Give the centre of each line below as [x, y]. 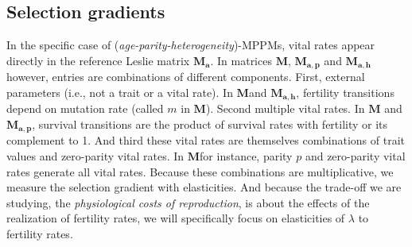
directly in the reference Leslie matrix [98, 60]
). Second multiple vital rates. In [285, 108]
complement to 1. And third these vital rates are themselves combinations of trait [206, 140]
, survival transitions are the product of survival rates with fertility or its [210, 123]
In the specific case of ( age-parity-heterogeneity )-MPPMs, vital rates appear [191, 45]
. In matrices [241, 60]
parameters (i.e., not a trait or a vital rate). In [120, 92]
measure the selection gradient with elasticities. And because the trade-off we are [204, 187]
